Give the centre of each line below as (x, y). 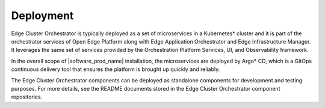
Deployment (42, 16)
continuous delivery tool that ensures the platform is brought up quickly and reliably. (116, 69)
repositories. (27, 97)
